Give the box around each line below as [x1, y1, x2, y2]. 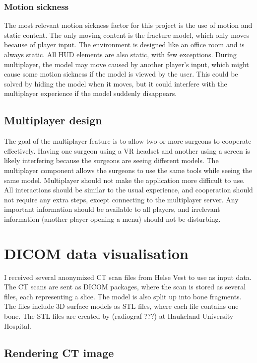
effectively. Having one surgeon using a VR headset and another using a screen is [4, 145, 250, 156]
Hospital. [4, 320, 31, 331]
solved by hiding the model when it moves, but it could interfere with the [4, 78, 227, 89]
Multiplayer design [4, 112, 102, 128]
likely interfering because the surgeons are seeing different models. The [4, 155, 219, 166]
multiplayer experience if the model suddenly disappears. [4, 88, 177, 98]
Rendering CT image [4, 345, 114, 360]
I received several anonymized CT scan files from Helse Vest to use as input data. [4, 272, 252, 282]
